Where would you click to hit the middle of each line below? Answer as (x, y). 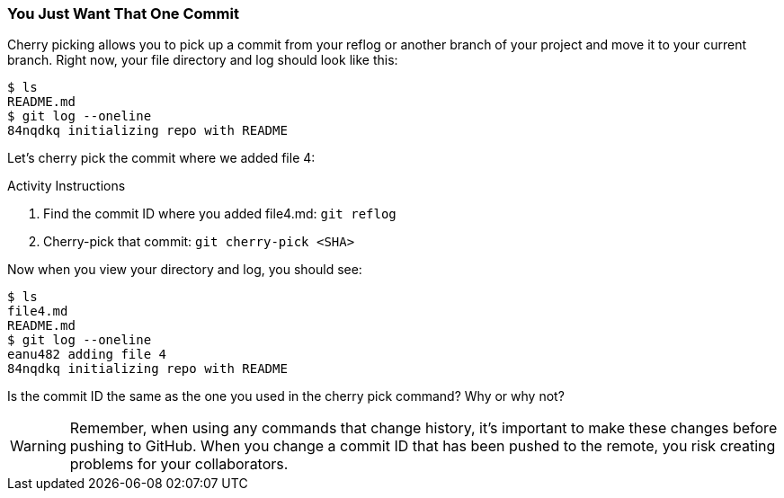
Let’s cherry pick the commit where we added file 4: (161, 158)
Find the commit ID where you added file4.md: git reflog (220, 214)
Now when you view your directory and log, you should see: (185, 270)
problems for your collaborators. (179, 464)
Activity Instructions (67, 186)
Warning (38, 446)
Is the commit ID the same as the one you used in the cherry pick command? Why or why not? (286, 396)
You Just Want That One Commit (123, 13)
